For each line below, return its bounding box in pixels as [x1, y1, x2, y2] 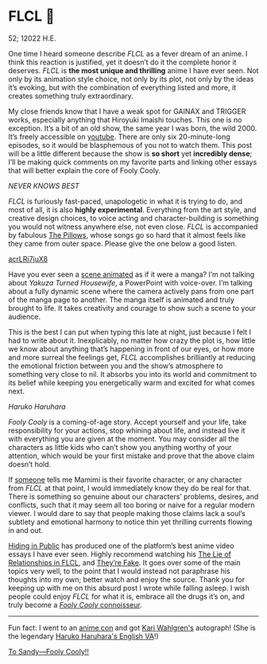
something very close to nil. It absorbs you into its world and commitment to [8, 369, 257, 379]
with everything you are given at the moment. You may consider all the [8, 433, 240, 444]
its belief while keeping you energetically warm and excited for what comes [8, 378, 256, 387]
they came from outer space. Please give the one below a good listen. [8, 239, 238, 248]
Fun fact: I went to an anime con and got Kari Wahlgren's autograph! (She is [8, 623, 256, 632]
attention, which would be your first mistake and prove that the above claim [8, 451, 255, 460]
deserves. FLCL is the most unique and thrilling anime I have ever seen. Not [8, 65, 259, 75]
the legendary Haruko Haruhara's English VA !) [8, 631, 159, 641]
